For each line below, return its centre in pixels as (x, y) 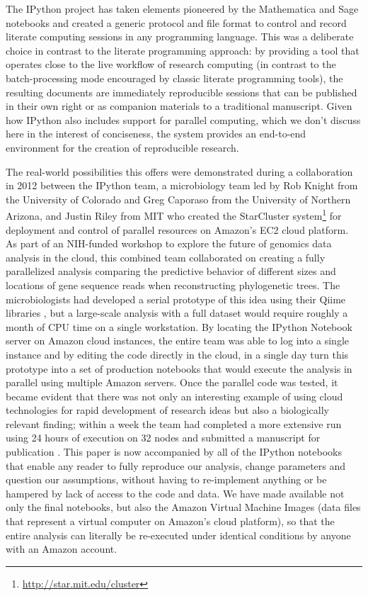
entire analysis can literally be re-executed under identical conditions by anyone (178, 535)
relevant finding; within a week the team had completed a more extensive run (174, 423)
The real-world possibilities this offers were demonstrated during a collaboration (179, 171)
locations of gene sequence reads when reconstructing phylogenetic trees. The (173, 285)
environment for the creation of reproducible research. (122, 147)
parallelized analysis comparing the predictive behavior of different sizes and (171, 271)
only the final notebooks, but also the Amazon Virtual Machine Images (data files (183, 507)
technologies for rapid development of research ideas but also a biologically (168, 410)
